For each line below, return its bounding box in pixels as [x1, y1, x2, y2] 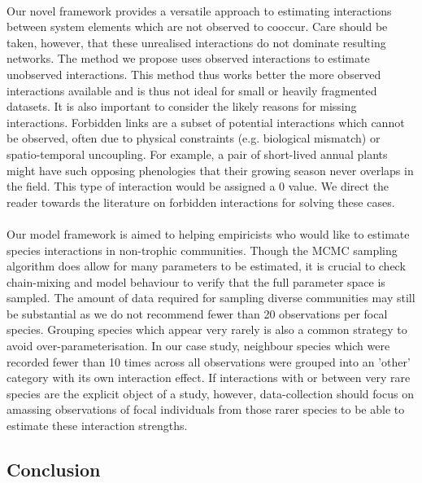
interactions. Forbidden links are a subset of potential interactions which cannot [7, 113, 405, 130]
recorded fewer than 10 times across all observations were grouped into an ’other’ [7, 353, 411, 370]
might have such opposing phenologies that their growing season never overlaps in [7, 161, 414, 178]
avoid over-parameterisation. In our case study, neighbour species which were [7, 337, 390, 354]
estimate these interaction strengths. [7, 417, 188, 434]
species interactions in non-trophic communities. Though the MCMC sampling [7, 241, 398, 258]
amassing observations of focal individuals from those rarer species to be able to [7, 401, 405, 418]
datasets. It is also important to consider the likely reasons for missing [7, 98, 357, 115]
